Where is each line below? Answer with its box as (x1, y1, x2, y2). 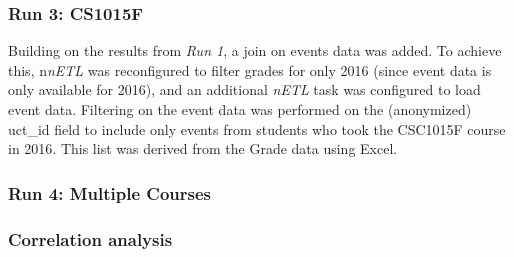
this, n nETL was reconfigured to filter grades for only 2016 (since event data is (8, 59, 492, 80)
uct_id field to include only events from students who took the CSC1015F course (8, 118, 506, 139)
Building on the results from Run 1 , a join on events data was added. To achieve (8, 40, 502, 61)
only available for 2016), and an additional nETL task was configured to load (8, 79, 481, 100)
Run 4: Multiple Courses (8, 180, 211, 205)
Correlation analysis (8, 226, 173, 251)
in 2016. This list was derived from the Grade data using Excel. (8, 138, 398, 159)
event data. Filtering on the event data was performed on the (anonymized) (8, 99, 472, 119)
